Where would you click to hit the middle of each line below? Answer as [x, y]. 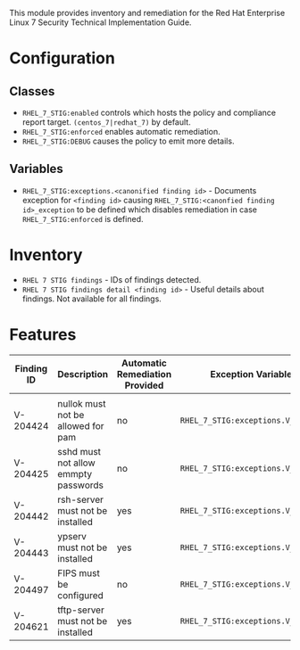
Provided [144, 385]
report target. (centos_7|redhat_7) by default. [106, 122]
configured [81, 595]
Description [83, 374]
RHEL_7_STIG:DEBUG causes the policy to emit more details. [128, 141]
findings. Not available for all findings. [92, 299]
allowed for [81, 425]
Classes [32, 91]
